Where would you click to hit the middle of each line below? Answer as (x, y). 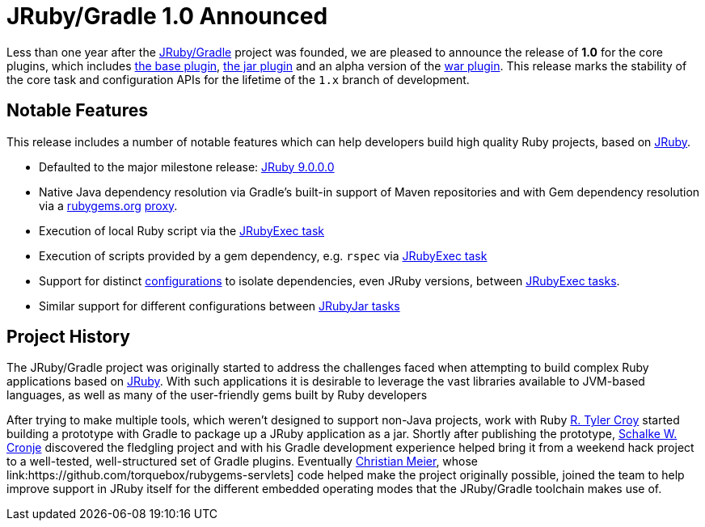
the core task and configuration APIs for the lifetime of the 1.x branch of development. (238, 79)
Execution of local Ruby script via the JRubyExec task (182, 230)
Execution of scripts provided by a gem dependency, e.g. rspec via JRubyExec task (263, 255)
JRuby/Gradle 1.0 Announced (167, 16)
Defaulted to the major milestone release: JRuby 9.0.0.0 (187, 167)
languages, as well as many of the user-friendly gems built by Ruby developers (217, 395)
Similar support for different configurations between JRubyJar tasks (220, 306)
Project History (68, 337)
